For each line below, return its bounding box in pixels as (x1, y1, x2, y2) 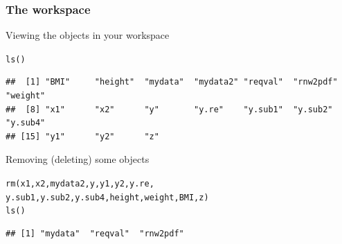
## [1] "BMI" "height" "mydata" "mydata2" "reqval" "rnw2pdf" (6, 77, 338, 87)
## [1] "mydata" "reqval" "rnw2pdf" (6, 229, 184, 238)
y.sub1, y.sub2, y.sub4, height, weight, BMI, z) (6, 192, 209, 202)
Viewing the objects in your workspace (6, 28, 170, 42)
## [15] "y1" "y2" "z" (6, 131, 159, 141)
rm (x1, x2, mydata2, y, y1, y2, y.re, (6, 179, 154, 189)
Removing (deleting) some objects (6, 152, 150, 166)
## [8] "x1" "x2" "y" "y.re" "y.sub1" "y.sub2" (6, 104, 333, 114)
